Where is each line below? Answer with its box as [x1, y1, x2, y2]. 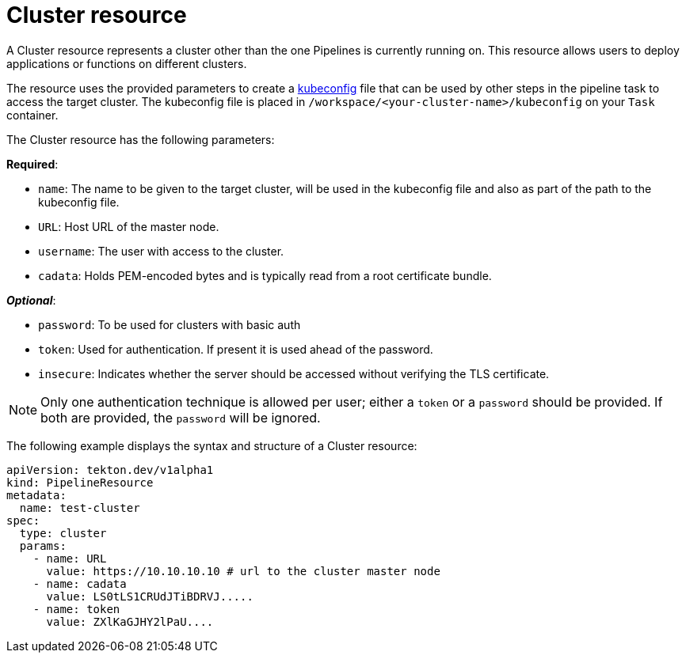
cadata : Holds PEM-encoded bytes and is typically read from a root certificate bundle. [38, 268, 492, 282]
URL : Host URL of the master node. [38, 219, 219, 233]
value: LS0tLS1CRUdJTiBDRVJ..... [46, 589, 253, 603]
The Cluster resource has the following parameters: [6, 132, 275, 146]
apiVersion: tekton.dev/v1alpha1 [6, 463, 214, 476]
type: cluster [19, 526, 107, 540]
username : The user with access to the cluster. [38, 244, 284, 258]
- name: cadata [32, 577, 127, 590]
